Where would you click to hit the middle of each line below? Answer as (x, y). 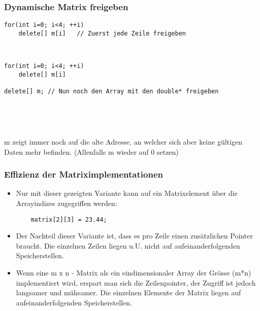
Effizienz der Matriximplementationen (84, 174)
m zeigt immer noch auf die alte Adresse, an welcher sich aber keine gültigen (123, 141)
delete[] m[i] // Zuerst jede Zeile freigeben (102, 33)
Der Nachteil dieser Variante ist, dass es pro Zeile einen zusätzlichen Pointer (134, 236)
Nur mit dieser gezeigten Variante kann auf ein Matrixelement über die (127, 193)
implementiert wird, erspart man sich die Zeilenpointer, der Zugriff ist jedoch (136, 282)
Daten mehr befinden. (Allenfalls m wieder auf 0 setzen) (91, 151)
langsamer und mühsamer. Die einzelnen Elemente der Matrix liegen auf (128, 292)
